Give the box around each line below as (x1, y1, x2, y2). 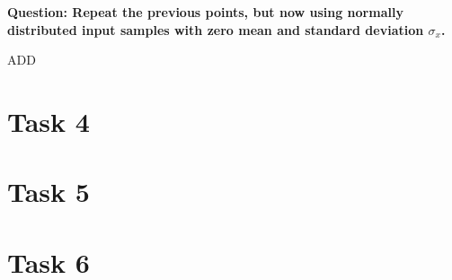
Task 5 (7, 173, 90, 210)
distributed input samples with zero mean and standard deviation (7, 20, 424, 39)
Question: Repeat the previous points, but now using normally (7, 3, 403, 21)
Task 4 (7, 102, 90, 139)
